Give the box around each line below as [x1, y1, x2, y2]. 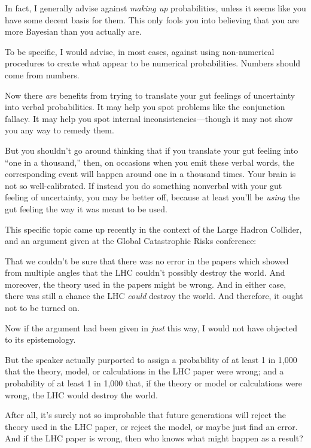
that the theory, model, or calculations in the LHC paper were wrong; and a [5, 365, 284, 377]
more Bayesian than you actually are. [5, 25, 142, 38]
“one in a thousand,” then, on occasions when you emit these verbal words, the [5, 156, 295, 168]
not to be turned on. [5, 301, 80, 314]
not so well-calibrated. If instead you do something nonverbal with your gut [5, 179, 282, 191]
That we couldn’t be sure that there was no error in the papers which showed [5, 254, 289, 267]
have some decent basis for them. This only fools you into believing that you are [5, 13, 299, 26]
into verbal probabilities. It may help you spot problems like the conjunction [5, 100, 285, 113]
